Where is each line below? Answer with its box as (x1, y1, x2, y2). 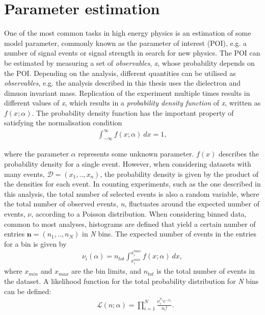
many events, (4, 168, 45, 179)
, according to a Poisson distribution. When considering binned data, (31, 208, 247, 219)
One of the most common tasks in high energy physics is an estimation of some (4, 28, 251, 38)
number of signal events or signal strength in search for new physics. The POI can (4, 47, 260, 58)
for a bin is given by (4, 238, 67, 249)
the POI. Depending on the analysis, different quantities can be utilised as (4, 67, 236, 78)
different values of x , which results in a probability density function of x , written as (4, 97, 261, 108)
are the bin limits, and (71, 266, 141, 276)
